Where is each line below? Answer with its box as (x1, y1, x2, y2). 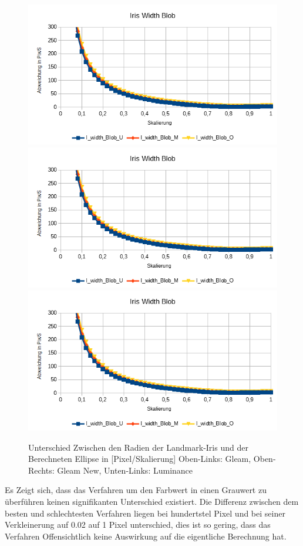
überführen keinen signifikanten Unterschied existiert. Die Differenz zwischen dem (5, 495, 299, 507)
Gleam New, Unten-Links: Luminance (57, 464, 193, 476)
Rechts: (28, 464, 55, 476)
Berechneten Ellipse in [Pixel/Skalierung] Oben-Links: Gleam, (28, 452, 251, 465)
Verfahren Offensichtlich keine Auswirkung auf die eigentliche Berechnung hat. (5, 530, 287, 542)
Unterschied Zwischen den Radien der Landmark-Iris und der (28, 441, 248, 453)
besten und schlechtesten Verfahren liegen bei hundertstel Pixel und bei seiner (5, 507, 285, 519)
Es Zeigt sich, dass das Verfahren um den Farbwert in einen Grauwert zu (5, 484, 267, 496)
